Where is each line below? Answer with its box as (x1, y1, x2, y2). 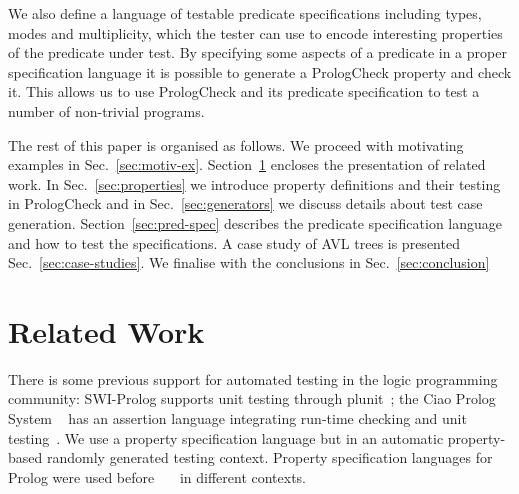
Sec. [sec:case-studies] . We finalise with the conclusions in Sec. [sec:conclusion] (8, 252, 490, 273)
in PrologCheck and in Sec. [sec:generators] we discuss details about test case (8, 193, 483, 214)
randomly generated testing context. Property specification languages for (46, 447, 493, 468)
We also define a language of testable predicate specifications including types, (8, 3, 482, 23)
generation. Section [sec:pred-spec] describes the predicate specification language (8, 212, 503, 233)
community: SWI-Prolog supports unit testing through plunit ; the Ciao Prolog (8, 388, 496, 409)
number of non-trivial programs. (8, 100, 205, 121)
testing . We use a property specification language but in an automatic (8, 427, 444, 448)
